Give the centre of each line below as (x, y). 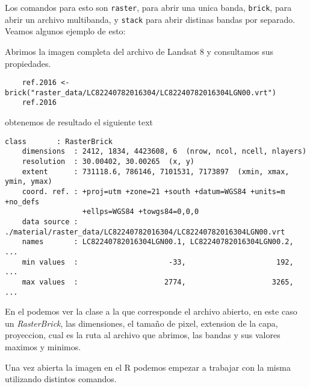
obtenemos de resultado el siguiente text (79, 122)
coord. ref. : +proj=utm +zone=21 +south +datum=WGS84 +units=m (153, 191)
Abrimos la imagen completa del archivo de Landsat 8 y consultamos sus (139, 51)
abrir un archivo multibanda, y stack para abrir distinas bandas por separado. (150, 19)
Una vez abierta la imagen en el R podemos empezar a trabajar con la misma (148, 367)
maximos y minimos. (43, 346)
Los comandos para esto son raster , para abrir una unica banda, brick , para (148, 7)
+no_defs (22, 202)
